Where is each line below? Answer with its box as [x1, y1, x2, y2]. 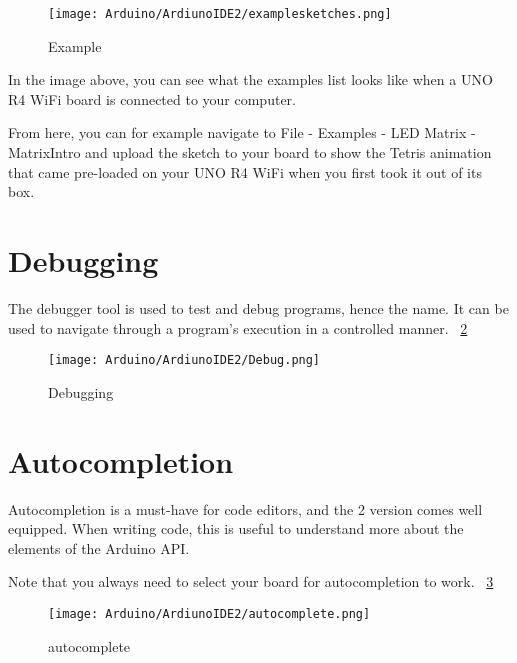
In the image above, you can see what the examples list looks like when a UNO [8, 69, 493, 90]
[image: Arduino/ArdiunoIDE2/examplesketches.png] [48, 7, 392, 21]
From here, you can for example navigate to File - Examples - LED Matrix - [8, 122, 476, 143]
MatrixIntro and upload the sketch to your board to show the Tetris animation [8, 142, 492, 163]
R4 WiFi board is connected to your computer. [8, 88, 296, 109]
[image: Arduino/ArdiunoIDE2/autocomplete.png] [48, 606, 371, 621]
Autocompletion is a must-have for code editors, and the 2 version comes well [8, 498, 483, 519]
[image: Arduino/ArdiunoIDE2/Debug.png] [48, 353, 321, 368]
